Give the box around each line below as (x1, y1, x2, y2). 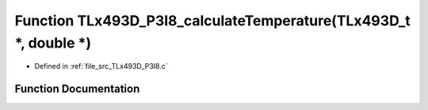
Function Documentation (14, 82, 140, 96)
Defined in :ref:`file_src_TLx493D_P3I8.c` (34, 62, 168, 71)
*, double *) (14, 34, 91, 51)
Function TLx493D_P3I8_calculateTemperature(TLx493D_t (14, 12, 411, 29)
